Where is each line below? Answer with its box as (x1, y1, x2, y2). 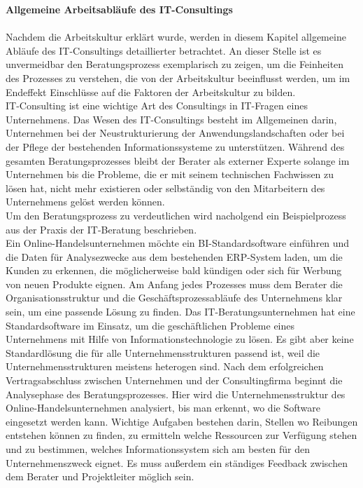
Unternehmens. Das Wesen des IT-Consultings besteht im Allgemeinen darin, (6, 111, 337, 126)
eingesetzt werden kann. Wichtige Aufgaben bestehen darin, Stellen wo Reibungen (6, 414, 358, 428)
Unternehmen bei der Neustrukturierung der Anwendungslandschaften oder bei (6, 126, 345, 140)
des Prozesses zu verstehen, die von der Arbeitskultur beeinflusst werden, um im (6, 70, 350, 85)
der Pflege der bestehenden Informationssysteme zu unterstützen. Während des (6, 139, 345, 154)
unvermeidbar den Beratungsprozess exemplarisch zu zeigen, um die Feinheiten (6, 57, 344, 72)
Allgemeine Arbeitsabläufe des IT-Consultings (6, 2, 233, 16)
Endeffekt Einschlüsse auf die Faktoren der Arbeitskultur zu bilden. (6, 84, 296, 99)
